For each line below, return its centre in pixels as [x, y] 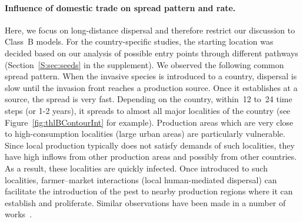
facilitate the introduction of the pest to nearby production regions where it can [149, 191]
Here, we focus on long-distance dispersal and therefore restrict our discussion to [150, 30]
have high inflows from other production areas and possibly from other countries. [151, 157]
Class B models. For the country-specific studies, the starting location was [139, 41]
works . [19, 214]
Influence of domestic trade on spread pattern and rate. [120, 7]
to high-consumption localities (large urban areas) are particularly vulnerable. [145, 134]
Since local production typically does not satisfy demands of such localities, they [150, 145]
